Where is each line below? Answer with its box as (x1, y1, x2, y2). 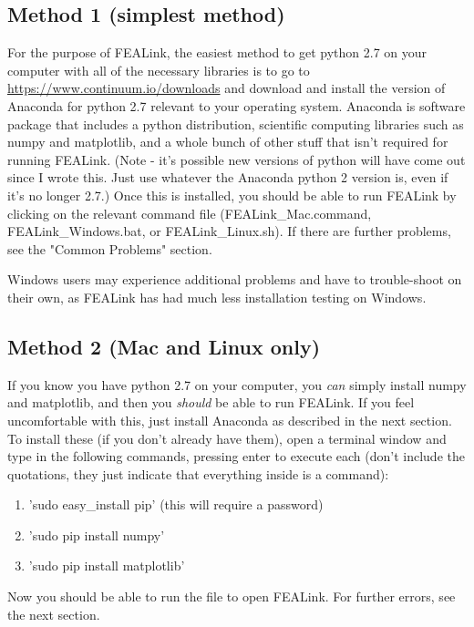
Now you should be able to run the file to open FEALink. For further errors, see (7, 587, 456, 606)
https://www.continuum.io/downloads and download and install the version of (7, 78, 446, 98)
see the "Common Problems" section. (7, 239, 212, 258)
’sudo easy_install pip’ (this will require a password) (28, 495, 324, 514)
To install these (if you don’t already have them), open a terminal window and (7, 428, 447, 447)
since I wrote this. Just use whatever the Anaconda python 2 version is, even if (7, 168, 448, 187)
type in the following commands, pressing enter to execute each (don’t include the (7, 447, 465, 466)
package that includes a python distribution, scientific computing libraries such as (7, 114, 464, 133)
